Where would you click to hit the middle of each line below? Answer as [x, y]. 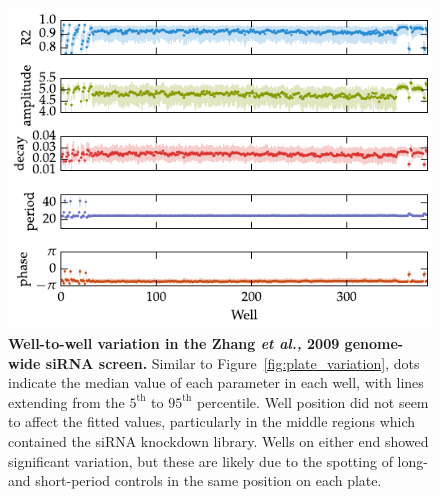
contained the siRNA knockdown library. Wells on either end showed [218, 440]
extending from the [66, 401]
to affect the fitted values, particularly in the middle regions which [212, 421]
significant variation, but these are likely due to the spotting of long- [218, 460]
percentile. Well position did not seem [312, 401]
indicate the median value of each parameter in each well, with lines [216, 382]
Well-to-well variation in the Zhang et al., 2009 [174, 343]
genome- [374, 343]
